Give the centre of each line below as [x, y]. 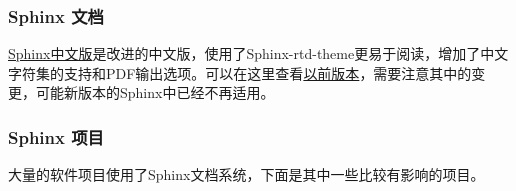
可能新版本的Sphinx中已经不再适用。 [155, 92]
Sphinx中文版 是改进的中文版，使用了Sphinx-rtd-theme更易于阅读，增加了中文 [258, 53]
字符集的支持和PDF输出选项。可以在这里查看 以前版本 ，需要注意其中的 [240, 72]
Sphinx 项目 [56, 136]
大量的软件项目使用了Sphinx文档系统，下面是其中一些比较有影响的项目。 [246, 174]
